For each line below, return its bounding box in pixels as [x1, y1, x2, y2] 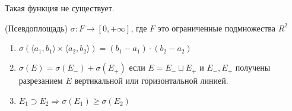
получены [235, 61, 271, 74]
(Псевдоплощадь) [5, 21, 68, 34]
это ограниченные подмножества [157, 21, 276, 34]
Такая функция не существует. [5, 2, 115, 14]
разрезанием [18, 74, 63, 87]
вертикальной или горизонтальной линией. [74, 74, 228, 87]
